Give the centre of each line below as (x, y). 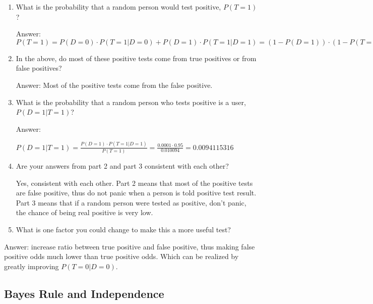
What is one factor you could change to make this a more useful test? (123, 229)
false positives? (39, 68)
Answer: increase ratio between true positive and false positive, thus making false (130, 246)
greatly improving (32, 266)
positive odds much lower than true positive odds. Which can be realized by (121, 256)
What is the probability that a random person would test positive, (118, 7)
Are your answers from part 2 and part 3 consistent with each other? (122, 165)
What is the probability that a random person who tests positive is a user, (131, 102)
